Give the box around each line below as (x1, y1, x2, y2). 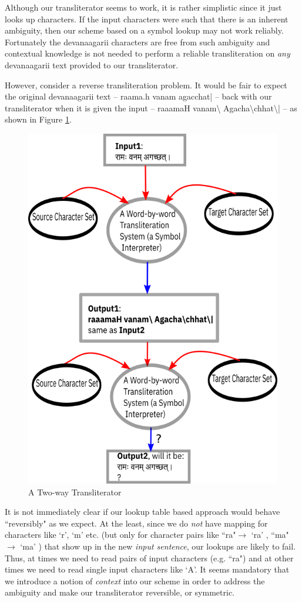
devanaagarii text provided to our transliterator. (5, 58, 179, 71)
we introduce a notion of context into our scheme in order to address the (5, 574, 265, 587)
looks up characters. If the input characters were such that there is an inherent (5, 12, 288, 25)
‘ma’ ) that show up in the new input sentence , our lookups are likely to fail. (20, 540, 296, 552)
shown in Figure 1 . (5, 113, 72, 125)
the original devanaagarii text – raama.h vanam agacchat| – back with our (5, 90, 272, 102)
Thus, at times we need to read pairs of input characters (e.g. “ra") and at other (5, 551, 294, 564)
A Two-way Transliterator (28, 485, 122, 498)
